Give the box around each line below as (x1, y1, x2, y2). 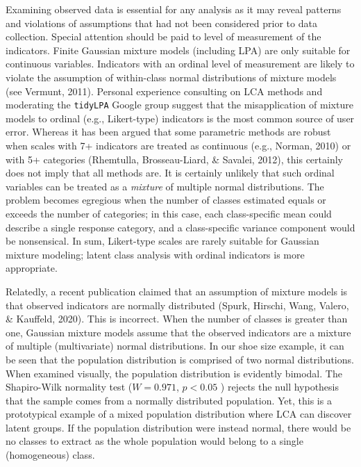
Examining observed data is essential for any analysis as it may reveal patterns (6, 2, 342, 16)
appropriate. (6, 261, 58, 275)
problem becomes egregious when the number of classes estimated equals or (6, 192, 326, 207)
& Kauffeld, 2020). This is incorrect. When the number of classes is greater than (6, 311, 348, 326)
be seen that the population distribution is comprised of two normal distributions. (6, 352, 354, 366)
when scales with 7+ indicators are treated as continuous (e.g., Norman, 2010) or (6, 138, 351, 152)
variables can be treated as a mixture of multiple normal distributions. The (6, 179, 324, 193)
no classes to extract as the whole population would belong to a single (6, 434, 303, 448)
